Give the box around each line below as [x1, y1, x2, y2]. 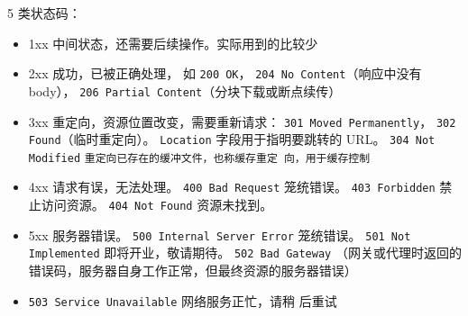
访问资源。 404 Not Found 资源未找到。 [41, 195, 273, 214]
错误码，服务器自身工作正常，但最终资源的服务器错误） [28, 261, 357, 280]
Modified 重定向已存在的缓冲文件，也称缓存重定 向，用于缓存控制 [28, 151, 371, 165]
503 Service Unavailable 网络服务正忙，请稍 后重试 [28, 291, 337, 310]
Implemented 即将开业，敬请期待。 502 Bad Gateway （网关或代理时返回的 [28, 243, 462, 262]
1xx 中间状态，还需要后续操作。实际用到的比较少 [28, 33, 318, 52]
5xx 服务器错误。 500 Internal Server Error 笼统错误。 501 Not [28, 225, 411, 244]
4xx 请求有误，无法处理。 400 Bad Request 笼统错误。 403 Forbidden [28, 177, 436, 196]
